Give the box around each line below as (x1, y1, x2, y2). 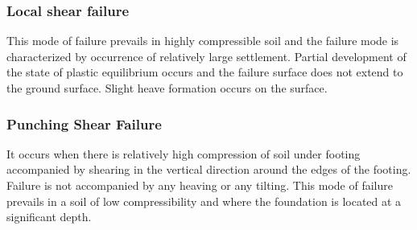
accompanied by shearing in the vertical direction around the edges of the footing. (6, 161, 411, 178)
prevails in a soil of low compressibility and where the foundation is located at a (6, 192, 402, 209)
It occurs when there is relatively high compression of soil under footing (6, 145, 361, 162)
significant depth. (6, 208, 92, 225)
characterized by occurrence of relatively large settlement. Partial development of (6, 47, 407, 64)
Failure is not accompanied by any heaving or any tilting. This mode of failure (6, 177, 394, 193)
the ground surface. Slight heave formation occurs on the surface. (6, 80, 328, 96)
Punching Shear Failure (6, 113, 162, 133)
